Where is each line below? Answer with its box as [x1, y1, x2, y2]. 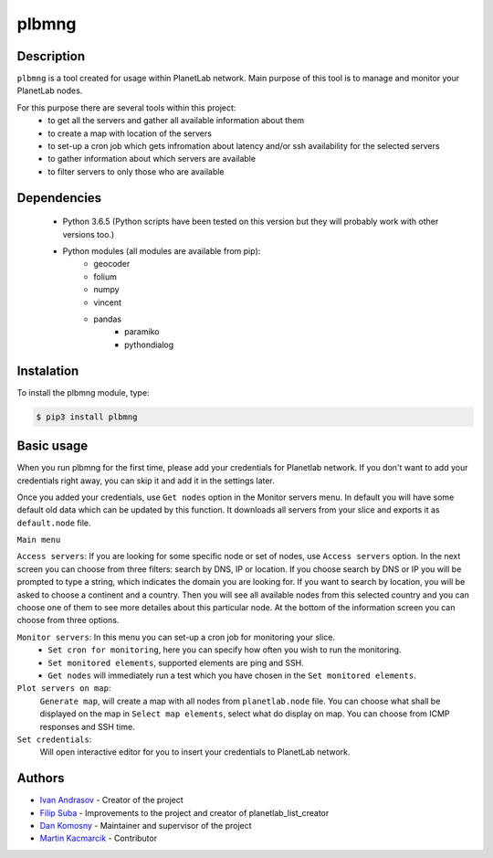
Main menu [16, 535, 61, 546]
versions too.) [62, 228, 115, 239]
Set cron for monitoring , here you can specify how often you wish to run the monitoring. [47, 644, 402, 655]
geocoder [93, 259, 131, 270]
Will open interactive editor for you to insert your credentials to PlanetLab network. [39, 747, 351, 757]
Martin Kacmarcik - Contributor [39, 832, 158, 844]
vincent [93, 297, 122, 308]
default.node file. [16, 517, 91, 528]
